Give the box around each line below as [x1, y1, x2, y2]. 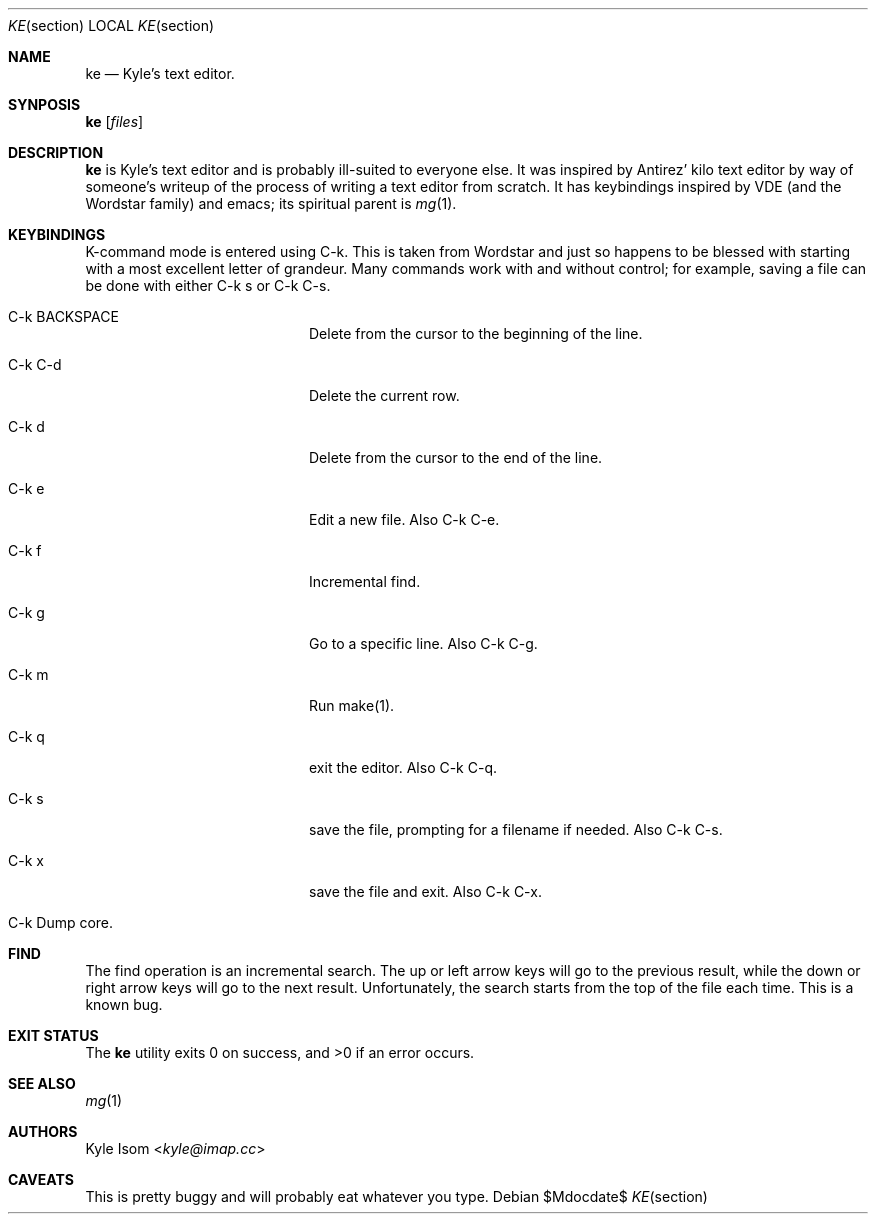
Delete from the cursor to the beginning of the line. [309, 325, 643, 342]
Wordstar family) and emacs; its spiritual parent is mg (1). [85, 195, 457, 212]
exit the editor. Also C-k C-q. [309, 759, 498, 776]
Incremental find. [309, 573, 421, 590]
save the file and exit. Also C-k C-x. [309, 883, 542, 900]
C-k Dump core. [8, 914, 114, 931]
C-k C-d [8, 356, 62, 373]
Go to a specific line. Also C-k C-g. [309, 635, 538, 652]
